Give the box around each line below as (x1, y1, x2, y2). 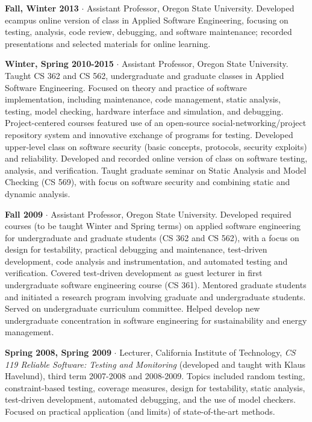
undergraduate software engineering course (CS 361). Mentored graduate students (5, 279, 307, 291)
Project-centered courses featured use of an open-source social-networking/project (5, 116, 307, 129)
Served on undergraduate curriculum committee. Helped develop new (5, 302, 260, 315)
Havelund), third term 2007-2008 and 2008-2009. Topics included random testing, (5, 370, 305, 382)
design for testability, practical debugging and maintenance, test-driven (5, 243, 267, 256)
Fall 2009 (5, 207, 43, 220)
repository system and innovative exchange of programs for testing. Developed (5, 128, 293, 140)
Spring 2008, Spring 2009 (5, 346, 111, 359)
